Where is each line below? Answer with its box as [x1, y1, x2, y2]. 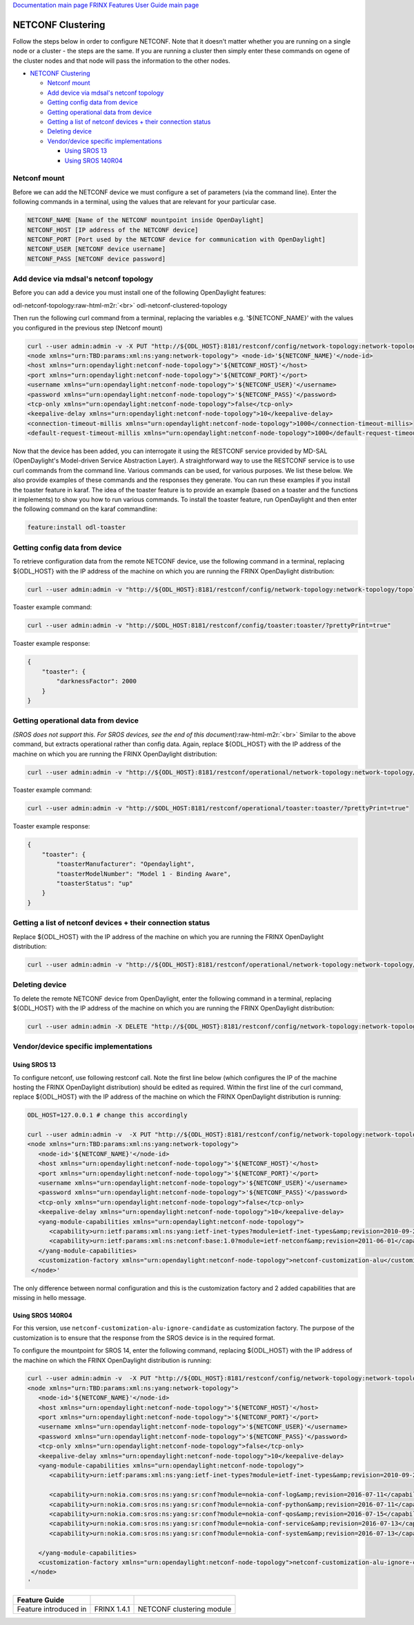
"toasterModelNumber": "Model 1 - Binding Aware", [56, 870, 231, 878]
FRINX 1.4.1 [94, 1604, 130, 1614]
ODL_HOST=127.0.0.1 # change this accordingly [27, 1111, 188, 1120]
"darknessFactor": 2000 [56, 678, 137, 685]
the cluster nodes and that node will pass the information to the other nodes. [12, 56, 230, 65]
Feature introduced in [17, 1604, 87, 1614]
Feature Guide [17, 1595, 65, 1604]
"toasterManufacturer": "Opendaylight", [56, 860, 195, 868]
